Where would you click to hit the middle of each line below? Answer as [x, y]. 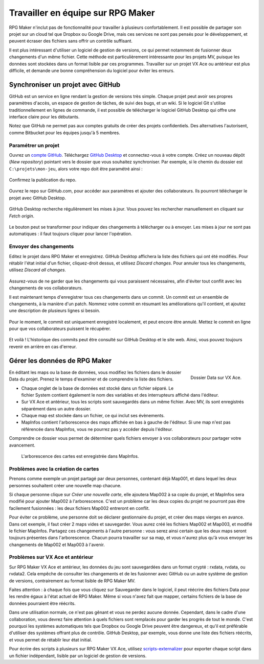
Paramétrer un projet [34, 145]
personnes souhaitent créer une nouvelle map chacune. [65, 485]
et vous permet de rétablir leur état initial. [51, 640]
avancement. [22, 445]
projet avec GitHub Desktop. [37, 198]
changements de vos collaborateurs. [46, 288]
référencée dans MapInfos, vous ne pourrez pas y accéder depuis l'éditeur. [97, 429]
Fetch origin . [22, 216]
